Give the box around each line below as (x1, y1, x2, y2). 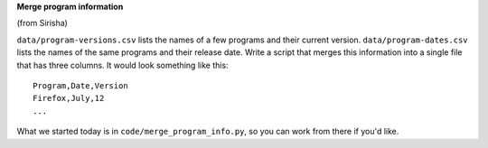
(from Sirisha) (16, 18, 68, 29)
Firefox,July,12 (33, 93, 105, 104)
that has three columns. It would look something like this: (16, 60, 230, 70)
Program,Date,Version (33, 80, 128, 90)
